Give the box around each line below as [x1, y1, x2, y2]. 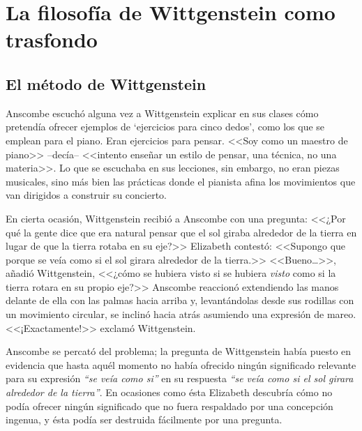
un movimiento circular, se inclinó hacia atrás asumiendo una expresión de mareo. [6, 307, 356, 322]
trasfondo [6, 25, 98, 54]
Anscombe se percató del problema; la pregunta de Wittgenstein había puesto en [6, 344, 352, 358]
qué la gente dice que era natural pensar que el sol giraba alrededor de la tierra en [6, 225, 357, 239]
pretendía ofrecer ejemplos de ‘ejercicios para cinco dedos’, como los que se [6, 119, 325, 134]
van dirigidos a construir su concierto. [6, 188, 167, 202]
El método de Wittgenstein [6, 73, 206, 94]
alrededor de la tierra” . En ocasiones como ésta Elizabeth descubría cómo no [6, 385, 333, 400]
